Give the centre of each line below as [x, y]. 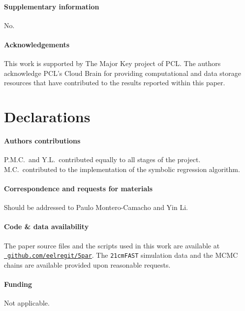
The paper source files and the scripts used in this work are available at [112, 245]
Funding [18, 284]
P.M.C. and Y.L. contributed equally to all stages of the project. [102, 159]
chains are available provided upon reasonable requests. [87, 264]
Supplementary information [52, 6]
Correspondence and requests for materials [78, 188]
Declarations [47, 117]
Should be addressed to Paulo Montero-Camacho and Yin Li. [96, 207]
